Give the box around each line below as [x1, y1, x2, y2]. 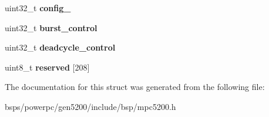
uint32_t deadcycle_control [5, 41, 116, 54]
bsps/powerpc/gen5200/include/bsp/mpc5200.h [5, 100, 176, 112]
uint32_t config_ [5, 2, 71, 14]
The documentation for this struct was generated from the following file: [5, 81, 265, 93]
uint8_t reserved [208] [5, 61, 90, 73]
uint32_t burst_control [5, 21, 97, 34]
